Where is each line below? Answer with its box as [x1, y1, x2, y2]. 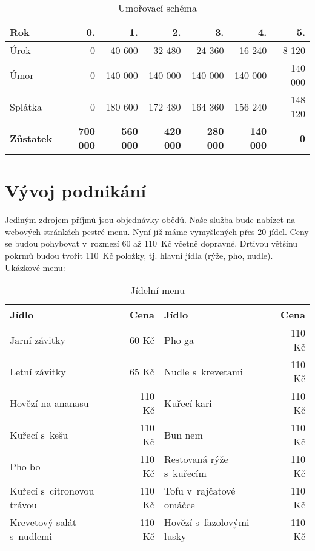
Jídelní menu [130, 283, 185, 298]
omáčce [164, 498, 195, 512]
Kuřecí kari [164, 395, 212, 410]
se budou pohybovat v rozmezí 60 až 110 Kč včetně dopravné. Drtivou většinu [5, 237, 298, 250]
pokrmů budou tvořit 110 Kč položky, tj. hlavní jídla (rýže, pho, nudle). [5, 248, 273, 261]
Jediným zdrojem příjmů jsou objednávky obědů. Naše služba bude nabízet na [5, 213, 296, 226]
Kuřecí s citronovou [10, 484, 94, 498]
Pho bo [10, 459, 41, 473]
